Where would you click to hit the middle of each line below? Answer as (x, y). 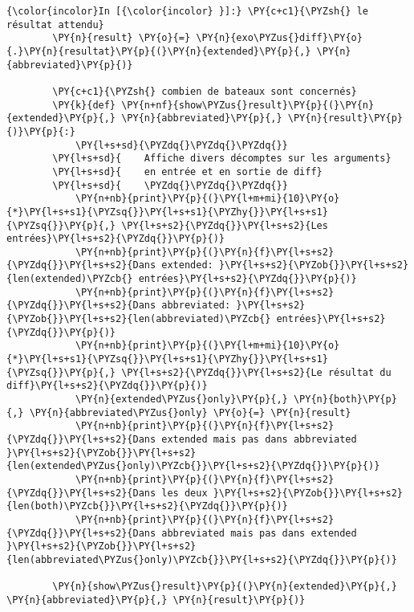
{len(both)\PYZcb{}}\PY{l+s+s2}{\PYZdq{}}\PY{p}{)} (147, 506)
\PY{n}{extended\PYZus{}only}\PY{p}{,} (181, 400)
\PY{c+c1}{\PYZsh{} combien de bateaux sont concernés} (205, 91)
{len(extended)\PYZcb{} (70, 279)
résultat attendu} (55, 24)
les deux (185, 493)
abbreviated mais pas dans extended (259, 533)
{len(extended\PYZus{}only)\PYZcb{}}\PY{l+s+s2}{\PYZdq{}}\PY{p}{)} (193, 466)
